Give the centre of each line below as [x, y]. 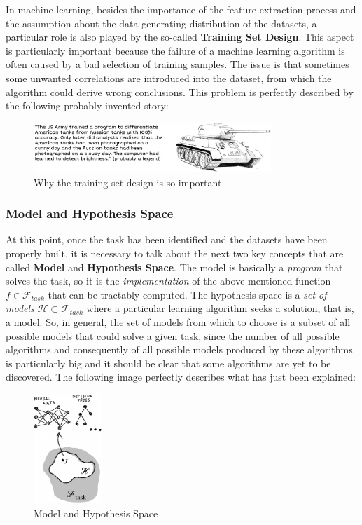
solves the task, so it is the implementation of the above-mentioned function [168, 281]
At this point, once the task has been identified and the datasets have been [167, 239]
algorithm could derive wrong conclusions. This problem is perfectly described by [180, 91]
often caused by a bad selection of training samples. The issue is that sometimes [177, 64]
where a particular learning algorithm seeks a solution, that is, [220, 308]
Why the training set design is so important [128, 182]
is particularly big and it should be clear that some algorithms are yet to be [168, 363]
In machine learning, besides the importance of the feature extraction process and [181, 9]
